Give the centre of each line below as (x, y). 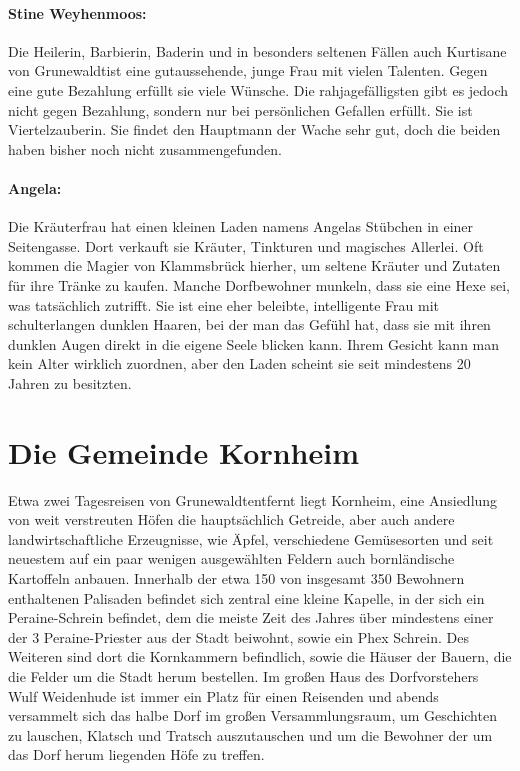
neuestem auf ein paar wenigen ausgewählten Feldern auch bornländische (231, 558)
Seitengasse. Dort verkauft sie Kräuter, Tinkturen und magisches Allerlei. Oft (246, 245)
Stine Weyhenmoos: (77, 12)
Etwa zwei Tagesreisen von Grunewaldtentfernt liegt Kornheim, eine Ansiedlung (253, 499)
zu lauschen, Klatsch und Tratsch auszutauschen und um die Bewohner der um (250, 734)
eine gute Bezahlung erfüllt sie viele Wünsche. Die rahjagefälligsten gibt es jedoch (258, 89)
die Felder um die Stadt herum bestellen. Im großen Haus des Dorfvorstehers (243, 675)
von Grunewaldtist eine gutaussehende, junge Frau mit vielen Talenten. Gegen (248, 70)
